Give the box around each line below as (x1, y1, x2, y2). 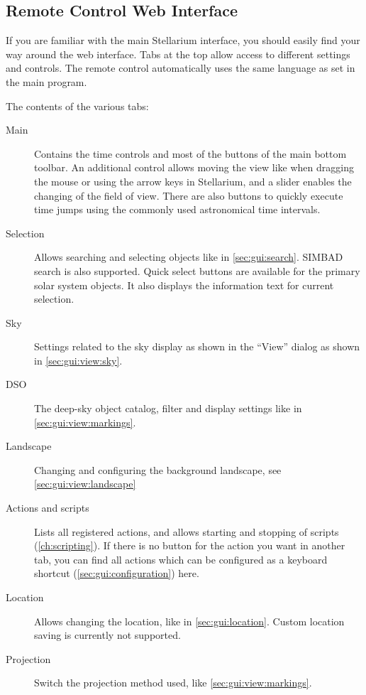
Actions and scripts (6, 500, 89, 515)
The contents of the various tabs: (6, 98, 149, 113)
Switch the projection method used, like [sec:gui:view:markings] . (34, 675, 312, 690)
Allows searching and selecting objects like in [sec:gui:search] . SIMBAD (34, 249, 343, 264)
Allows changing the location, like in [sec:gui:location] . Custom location (34, 613, 345, 628)
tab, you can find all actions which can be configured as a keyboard (34, 551, 328, 566)
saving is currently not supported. (34, 627, 181, 642)
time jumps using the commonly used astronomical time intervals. (34, 202, 321, 217)
